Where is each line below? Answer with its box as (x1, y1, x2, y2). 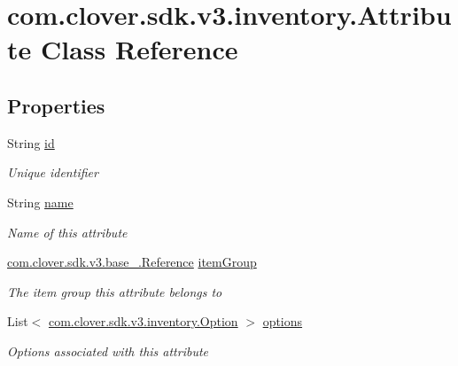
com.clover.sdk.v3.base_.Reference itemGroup (7, 253, 257, 271)
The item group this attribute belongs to (7, 282, 222, 300)
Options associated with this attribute (7, 341, 209, 360)
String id (7, 133, 55, 152)
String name (7, 192, 74, 211)
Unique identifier (7, 163, 98, 182)
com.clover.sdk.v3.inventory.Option (48, 312, 238, 331)
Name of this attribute (7, 222, 128, 241)
